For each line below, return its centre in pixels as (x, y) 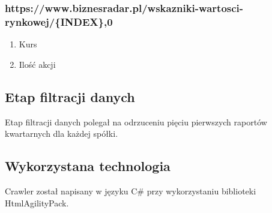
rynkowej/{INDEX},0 (59, 21)
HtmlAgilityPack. (37, 202)
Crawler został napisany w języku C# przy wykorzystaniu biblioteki (131, 190)
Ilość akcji (37, 64)
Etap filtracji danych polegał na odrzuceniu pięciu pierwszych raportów (136, 121)
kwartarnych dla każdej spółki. (62, 133)
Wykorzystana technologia (88, 166)
